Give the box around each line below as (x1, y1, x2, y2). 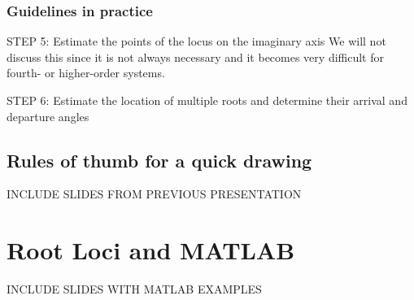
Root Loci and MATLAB (7, 233, 295, 267)
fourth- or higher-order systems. (7, 64, 165, 81)
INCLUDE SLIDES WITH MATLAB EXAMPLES (7, 280, 262, 298)
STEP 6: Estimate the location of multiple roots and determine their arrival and (7, 92, 407, 108)
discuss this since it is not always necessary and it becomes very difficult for (7, 48, 384, 65)
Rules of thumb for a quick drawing (7, 147, 312, 172)
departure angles (7, 107, 89, 124)
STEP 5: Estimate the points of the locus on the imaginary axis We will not (7, 33, 386, 50)
